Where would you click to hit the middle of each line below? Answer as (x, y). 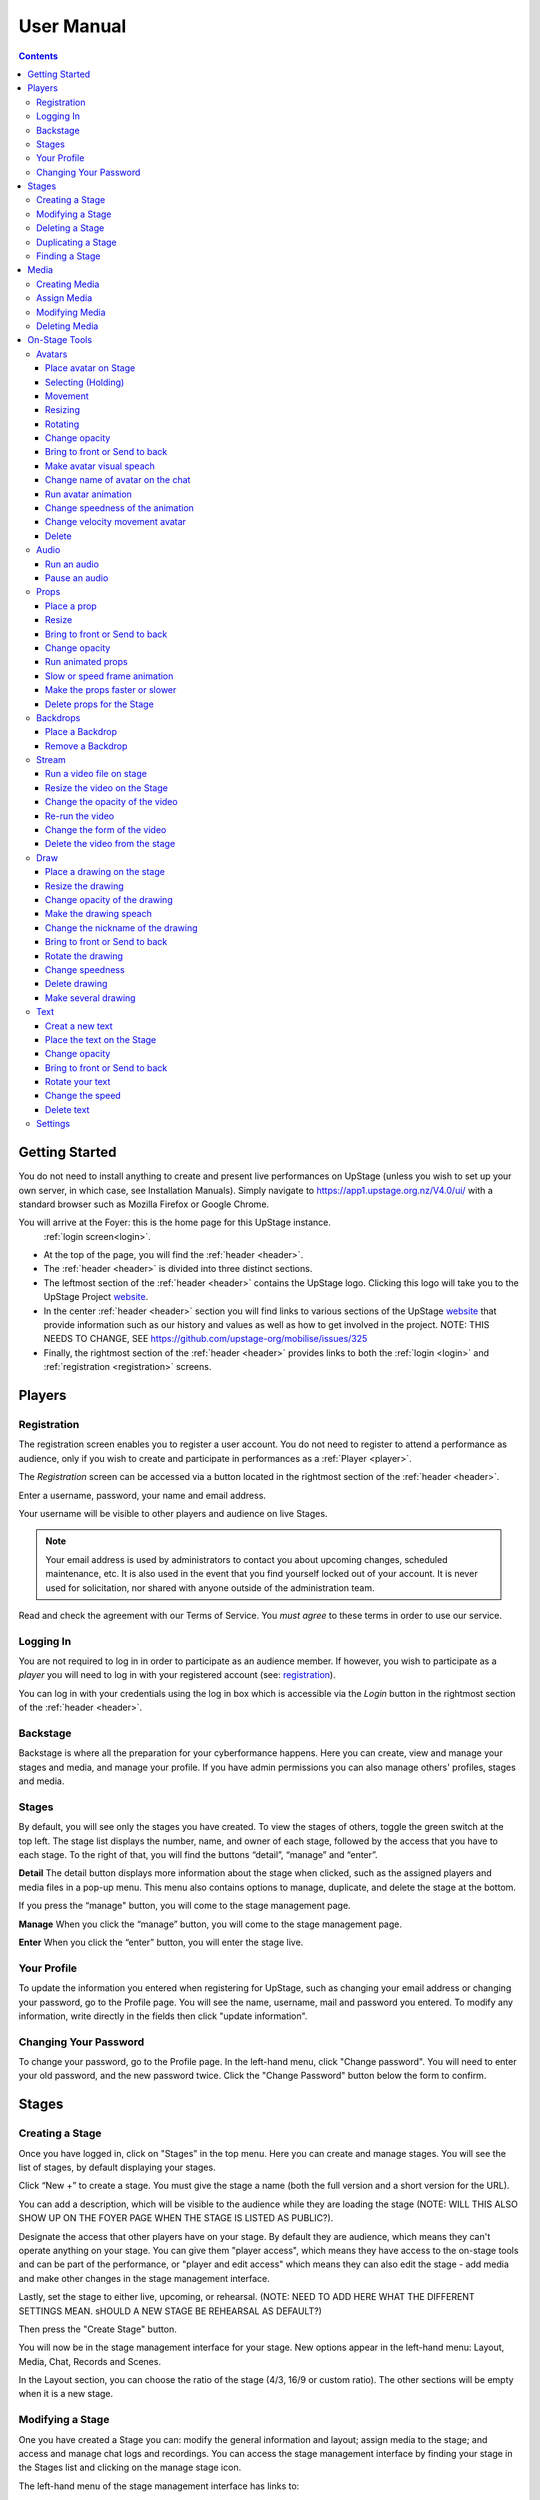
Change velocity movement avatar (116, 522)
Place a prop (71, 606)
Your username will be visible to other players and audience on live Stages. (173, 1513)
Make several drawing (90, 997)
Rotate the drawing (84, 956)
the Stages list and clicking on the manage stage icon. (130, 2467)
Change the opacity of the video (112, 802)
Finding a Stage (68, 256)
